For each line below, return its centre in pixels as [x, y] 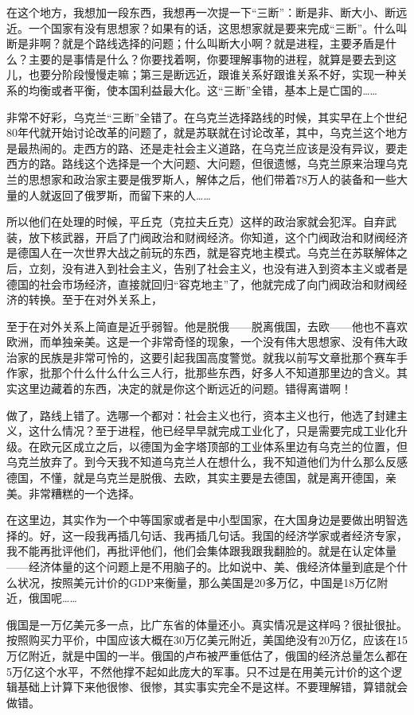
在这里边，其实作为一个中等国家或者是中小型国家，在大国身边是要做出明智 [201, 520]
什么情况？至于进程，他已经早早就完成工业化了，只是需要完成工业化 [218, 431]
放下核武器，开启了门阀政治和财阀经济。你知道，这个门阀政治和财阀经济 [218, 237]
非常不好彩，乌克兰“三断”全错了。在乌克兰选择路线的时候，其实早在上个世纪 [207, 117]
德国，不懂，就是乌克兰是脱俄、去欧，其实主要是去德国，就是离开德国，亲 [201, 478]
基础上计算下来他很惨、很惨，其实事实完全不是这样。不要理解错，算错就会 [212, 687]
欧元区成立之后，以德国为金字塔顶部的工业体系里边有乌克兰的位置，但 [223, 446]
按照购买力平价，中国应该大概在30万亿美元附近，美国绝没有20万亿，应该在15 [207, 640]
